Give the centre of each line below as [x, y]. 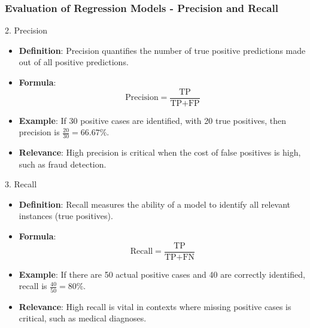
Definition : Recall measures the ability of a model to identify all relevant [155, 204]
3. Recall [21, 184]
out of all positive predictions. [74, 62]
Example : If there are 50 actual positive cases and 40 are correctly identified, [162, 274]
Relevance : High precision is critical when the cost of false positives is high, [160, 152]
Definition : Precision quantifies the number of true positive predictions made [162, 50]
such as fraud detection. [63, 164]
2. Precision [26, 30]
